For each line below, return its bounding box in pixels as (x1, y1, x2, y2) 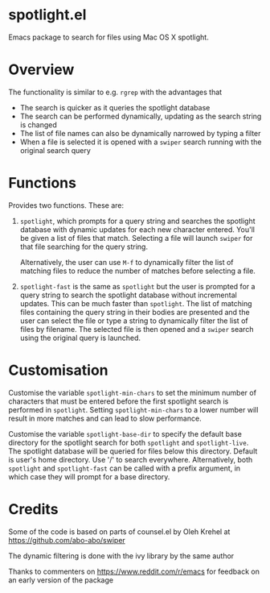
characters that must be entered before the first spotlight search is (8, 396, 229, 406)
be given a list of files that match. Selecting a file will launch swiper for (19, 233, 253, 243)
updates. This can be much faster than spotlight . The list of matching (19, 298, 252, 308)
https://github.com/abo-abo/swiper (8, 535, 126, 545)
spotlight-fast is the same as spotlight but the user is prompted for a (19, 281, 256, 291)
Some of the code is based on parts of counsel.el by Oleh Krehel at (8, 526, 231, 537)
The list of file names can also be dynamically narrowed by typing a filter (19, 128, 261, 138)
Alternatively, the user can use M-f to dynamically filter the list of (19, 257, 235, 267)
